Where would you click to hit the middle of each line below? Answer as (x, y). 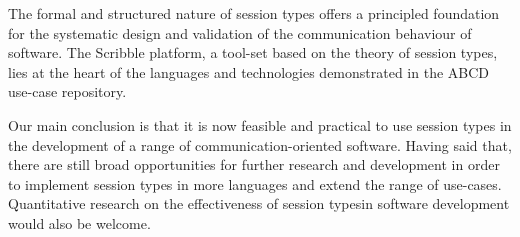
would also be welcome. (79, 222)
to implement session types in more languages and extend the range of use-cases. (255, 183)
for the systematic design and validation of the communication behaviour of (240, 32)
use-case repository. (67, 91)
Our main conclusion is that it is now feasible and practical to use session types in (260, 124)
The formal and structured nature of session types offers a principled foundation (254, 13)
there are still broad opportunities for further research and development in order (254, 164)
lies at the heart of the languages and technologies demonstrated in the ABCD (249, 71)
